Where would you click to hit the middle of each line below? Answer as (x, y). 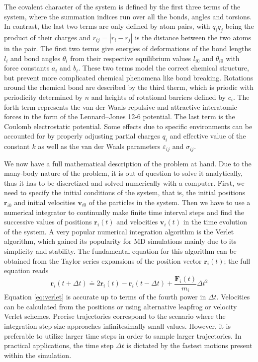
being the (240, 26)
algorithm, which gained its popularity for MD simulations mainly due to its (120, 241)
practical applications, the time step (59, 345)
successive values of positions (48, 222)
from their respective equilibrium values (131, 58)
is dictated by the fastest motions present (189, 345)
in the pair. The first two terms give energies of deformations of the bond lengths (128, 48)
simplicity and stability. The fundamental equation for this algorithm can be (120, 251)
